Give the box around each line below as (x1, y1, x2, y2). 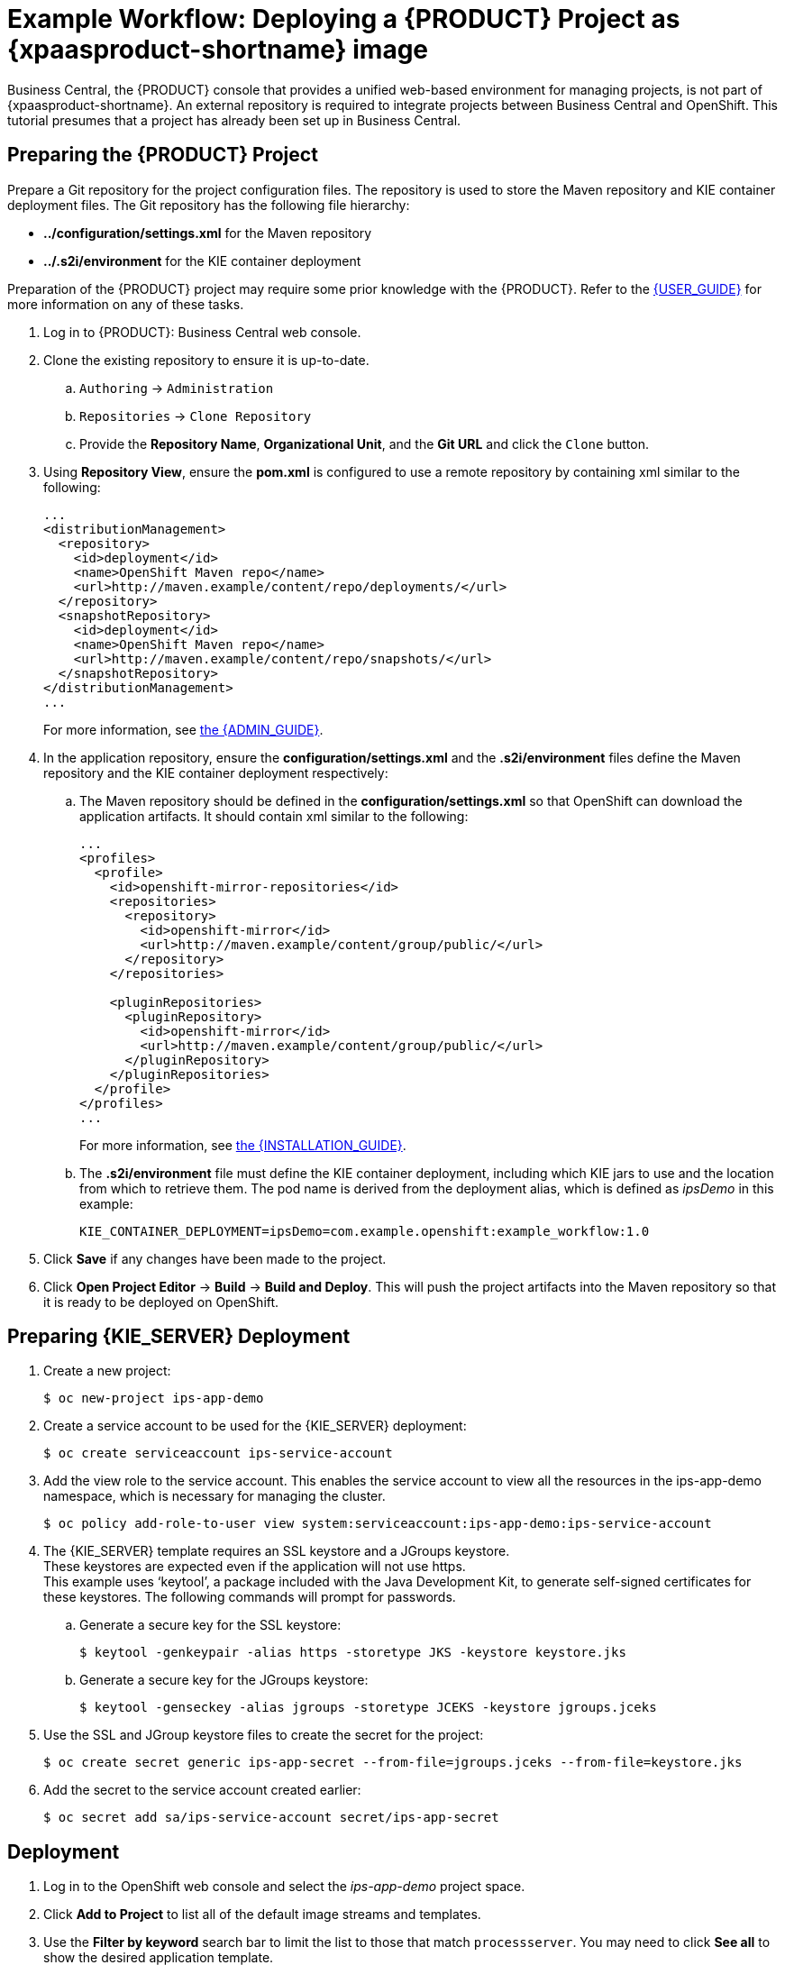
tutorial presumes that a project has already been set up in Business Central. (7, 112, 461, 128)
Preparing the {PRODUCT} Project (7, 143, 318, 167)
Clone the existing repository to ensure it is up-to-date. (43, 352, 370, 368)
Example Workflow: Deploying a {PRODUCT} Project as (7, 4, 680, 34)
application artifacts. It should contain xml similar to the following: (79, 808, 469, 824)
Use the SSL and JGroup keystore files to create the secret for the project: (43, 1727, 484, 1743)
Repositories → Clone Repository (79, 407, 312, 424)
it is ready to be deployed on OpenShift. (43, 1293, 279, 1310)
